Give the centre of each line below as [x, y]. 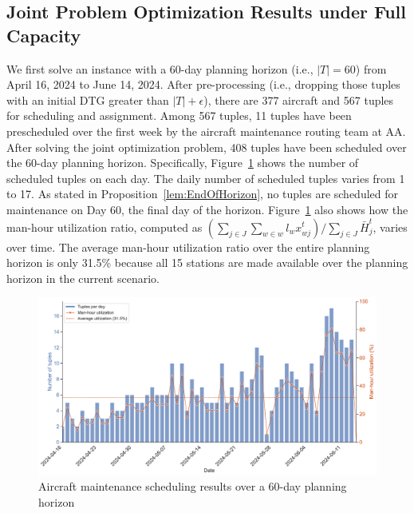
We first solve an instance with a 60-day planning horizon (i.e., [160, 68]
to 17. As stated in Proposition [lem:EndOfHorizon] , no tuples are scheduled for [202, 194]
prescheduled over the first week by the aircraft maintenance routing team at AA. [206, 131]
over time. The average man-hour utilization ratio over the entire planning [188, 247]
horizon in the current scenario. [83, 278]
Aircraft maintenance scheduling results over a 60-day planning [193, 486]
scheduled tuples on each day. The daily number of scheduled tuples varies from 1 [206, 178]
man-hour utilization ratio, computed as [104, 227]
